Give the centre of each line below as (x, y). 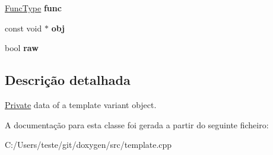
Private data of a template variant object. (81, 104)
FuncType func (33, 8)
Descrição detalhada (68, 80)
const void (23, 28)
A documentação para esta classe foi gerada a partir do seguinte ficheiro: (137, 124)
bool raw (22, 48)
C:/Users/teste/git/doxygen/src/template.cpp (88, 145)
